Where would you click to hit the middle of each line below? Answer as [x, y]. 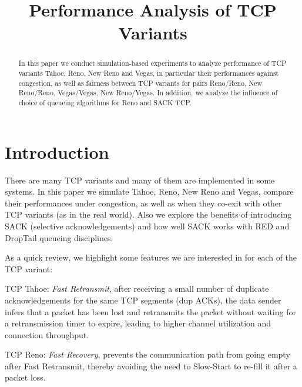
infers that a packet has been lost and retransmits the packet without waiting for [150, 311]
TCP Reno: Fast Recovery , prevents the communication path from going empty [147, 354]
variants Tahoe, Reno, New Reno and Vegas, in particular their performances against [149, 73]
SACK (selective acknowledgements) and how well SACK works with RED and [147, 226]
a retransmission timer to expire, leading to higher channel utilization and [138, 323]
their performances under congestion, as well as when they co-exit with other [143, 203]
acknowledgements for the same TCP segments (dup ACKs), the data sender [143, 300]
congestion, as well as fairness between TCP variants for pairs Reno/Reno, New [140, 83]
